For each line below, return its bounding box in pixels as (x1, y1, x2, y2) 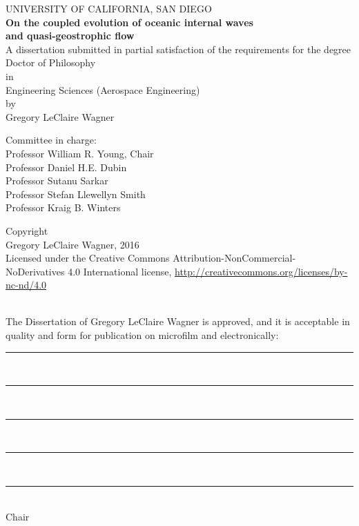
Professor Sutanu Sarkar (6, 173, 108, 188)
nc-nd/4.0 (6, 277, 47, 292)
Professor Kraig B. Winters (6, 200, 121, 215)
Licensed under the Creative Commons (6, 251, 170, 265)
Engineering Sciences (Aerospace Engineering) (6, 82, 200, 97)
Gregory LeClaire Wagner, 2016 (6, 237, 139, 251)
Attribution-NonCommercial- (173, 251, 296, 265)
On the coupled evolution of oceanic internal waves (6, 14, 253, 29)
